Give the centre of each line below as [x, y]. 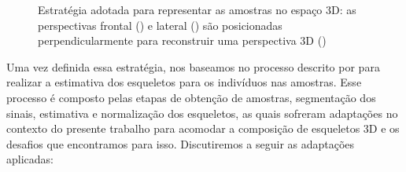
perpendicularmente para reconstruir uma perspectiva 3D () [182, 40]
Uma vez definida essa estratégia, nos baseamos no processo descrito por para [193, 66]
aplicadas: [30, 159]
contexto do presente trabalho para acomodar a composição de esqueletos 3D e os [203, 128]
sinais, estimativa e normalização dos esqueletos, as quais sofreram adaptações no [202, 113]
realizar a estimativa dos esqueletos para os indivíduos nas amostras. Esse [184, 82]
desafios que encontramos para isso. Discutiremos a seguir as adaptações [181, 143]
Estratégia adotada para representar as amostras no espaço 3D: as [197, 9]
